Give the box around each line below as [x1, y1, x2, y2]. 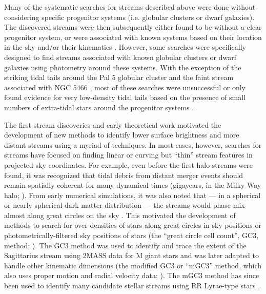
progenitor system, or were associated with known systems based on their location [4, 31, 262, 42]
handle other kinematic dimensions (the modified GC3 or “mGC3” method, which [4, 260, 262, 270]
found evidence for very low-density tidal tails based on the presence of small [4, 92, 246, 103]
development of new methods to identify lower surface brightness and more [4, 129, 239, 140]
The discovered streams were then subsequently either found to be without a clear [4, 22, 262, 32]
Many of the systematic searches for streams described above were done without [4, 2, 256, 12]
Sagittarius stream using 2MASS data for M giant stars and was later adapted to [4, 250, 259, 261]
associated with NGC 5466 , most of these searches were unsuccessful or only [4, 82, 246, 92]
